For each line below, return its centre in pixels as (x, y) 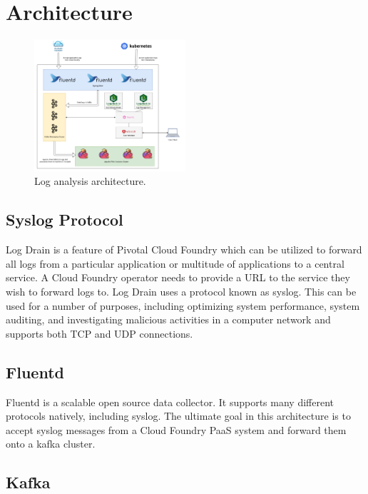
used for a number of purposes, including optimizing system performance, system (183, 305)
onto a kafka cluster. (51, 444)
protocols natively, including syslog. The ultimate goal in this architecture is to (178, 416)
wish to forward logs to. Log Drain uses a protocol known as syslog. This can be (181, 292)
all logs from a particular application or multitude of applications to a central (175, 263)
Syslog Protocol (65, 220)
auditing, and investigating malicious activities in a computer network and (168, 319)
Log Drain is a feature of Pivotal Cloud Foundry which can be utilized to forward (184, 249)
